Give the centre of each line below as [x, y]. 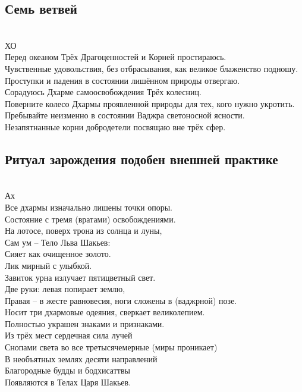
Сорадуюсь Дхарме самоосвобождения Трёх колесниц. [103, 92]
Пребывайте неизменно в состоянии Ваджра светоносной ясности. [125, 115]
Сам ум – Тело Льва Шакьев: [58, 242]
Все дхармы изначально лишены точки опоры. [89, 207]
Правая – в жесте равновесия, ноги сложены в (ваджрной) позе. [121, 300]
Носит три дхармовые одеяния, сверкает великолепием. [105, 312]
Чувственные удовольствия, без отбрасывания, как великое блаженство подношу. [152, 68]
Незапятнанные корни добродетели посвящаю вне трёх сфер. [115, 126]
